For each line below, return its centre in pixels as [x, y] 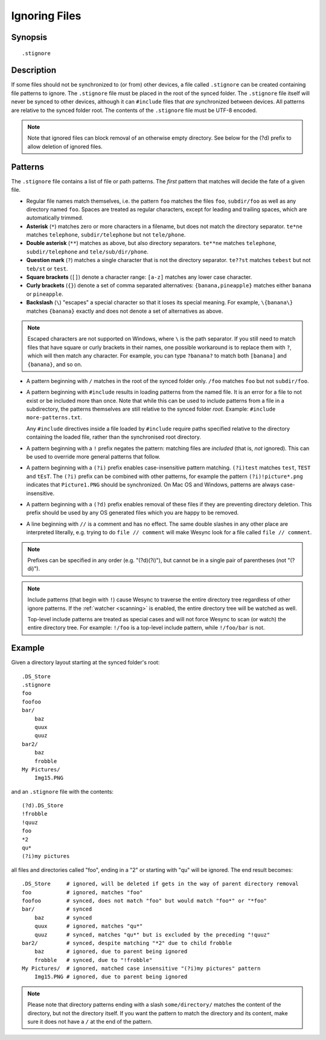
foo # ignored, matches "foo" [82, 892]
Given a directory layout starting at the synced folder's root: [85, 662]
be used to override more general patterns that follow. [93, 457]
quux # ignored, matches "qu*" [88, 926]
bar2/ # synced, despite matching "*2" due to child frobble [127, 943]
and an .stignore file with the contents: [62, 791]
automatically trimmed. [55, 218]
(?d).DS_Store [43, 806]
